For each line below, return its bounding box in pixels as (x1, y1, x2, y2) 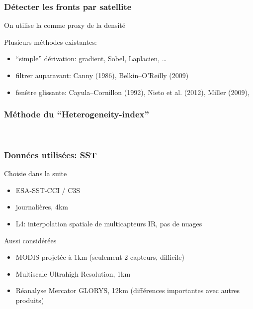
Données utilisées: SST (4, 148, 97, 161)
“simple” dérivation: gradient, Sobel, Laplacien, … (15, 53, 167, 64)
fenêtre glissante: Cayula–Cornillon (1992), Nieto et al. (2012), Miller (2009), (15, 87, 250, 97)
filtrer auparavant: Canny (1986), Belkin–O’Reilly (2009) (15, 70, 189, 80)
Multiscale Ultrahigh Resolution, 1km (15, 268, 131, 279)
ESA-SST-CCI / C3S (15, 185, 81, 195)
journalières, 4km (15, 202, 68, 212)
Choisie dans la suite (4, 168, 67, 179)
